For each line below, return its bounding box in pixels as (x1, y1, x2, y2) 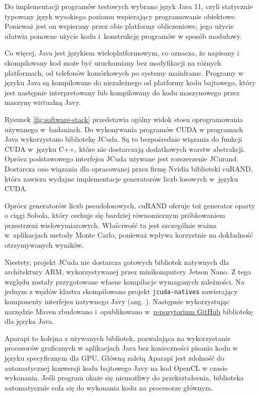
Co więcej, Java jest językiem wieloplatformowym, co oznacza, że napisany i (5, 47, 239, 58)
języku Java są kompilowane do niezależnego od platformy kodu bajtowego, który (5, 77, 256, 88)
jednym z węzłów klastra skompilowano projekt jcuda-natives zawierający (5, 286, 238, 297)
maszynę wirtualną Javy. (5, 97, 81, 107)
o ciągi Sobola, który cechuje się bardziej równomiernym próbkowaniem (5, 210, 225, 220)
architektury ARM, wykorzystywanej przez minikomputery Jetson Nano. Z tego (5, 266, 251, 277)
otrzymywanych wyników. (5, 240, 84, 250)
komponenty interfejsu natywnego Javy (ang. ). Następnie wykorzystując (5, 296, 230, 307)
